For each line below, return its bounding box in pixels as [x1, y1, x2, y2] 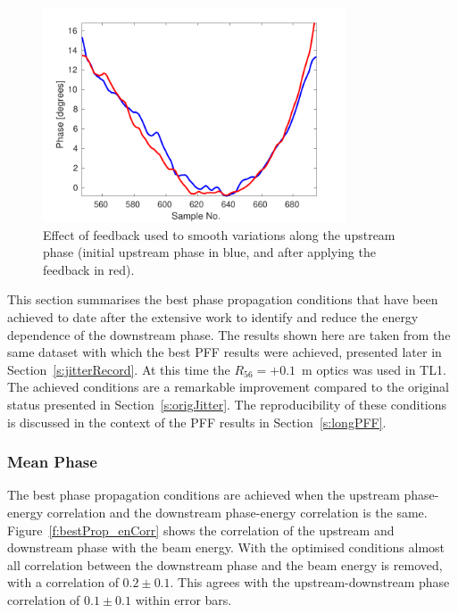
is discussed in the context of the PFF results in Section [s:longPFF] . [7, 412, 387, 431]
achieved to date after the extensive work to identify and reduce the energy [7, 308, 419, 327]
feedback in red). [43, 260, 135, 278]
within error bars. [135, 590, 232, 609]
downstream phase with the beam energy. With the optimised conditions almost [7, 538, 446, 557]
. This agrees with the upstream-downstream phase [170, 573, 450, 592]
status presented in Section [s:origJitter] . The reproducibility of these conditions [7, 395, 447, 414]
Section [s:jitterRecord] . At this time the [7, 360, 230, 378]
